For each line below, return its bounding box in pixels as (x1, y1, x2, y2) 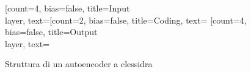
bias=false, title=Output (5, 25, 98, 38)
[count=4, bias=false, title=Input (5, 2, 130, 14)
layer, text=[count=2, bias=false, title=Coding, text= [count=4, (5, 13, 247, 26)
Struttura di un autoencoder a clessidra (5, 57, 153, 70)
